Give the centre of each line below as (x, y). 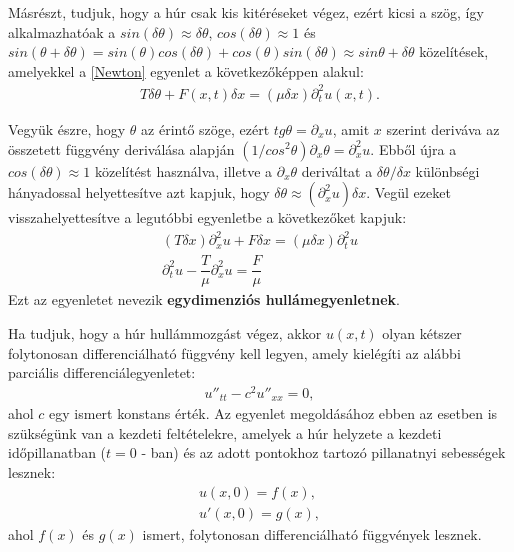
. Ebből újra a (413, 148)
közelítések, (454, 51)
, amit (351, 128)
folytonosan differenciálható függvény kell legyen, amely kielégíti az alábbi (234, 352)
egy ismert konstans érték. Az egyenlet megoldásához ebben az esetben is (273, 413)
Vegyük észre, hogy (67, 128)
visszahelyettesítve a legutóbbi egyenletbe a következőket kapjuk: (207, 217)
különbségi (447, 170)
